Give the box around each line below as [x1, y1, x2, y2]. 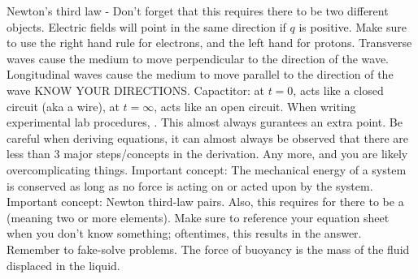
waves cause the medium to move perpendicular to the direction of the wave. [7, 49, 389, 67]
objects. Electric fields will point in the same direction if [7, 18, 286, 35]
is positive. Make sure [298, 18, 407, 35]
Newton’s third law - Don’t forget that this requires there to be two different [7, 2, 389, 19]
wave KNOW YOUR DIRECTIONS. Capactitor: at [7, 81, 264, 98]
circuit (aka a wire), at [7, 97, 120, 114]
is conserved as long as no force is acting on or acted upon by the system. [7, 177, 373, 194]
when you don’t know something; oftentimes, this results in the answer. [7, 225, 362, 242]
